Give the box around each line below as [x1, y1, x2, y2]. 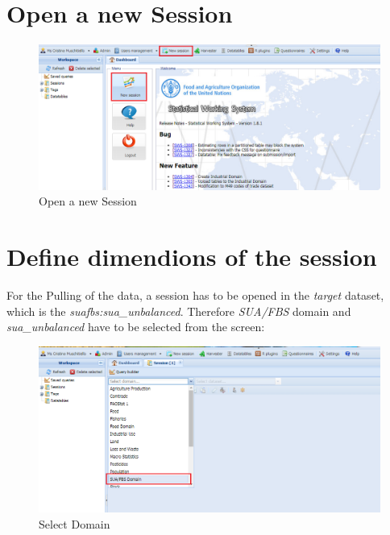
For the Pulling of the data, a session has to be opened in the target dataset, [6, 286, 384, 303]
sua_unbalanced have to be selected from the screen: [6, 318, 265, 335]
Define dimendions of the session [6, 240, 377, 273]
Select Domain [39, 515, 110, 532]
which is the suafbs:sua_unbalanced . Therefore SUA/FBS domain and [6, 302, 351, 319]
